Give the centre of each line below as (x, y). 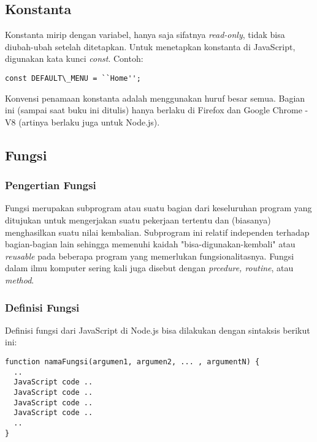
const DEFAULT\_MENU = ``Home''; (73, 78)
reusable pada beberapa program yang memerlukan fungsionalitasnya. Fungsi (150, 256)
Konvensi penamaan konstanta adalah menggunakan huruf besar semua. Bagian (155, 98)
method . (20, 279)
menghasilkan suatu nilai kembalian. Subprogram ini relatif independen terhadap (157, 232)
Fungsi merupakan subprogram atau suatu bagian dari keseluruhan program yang (158, 208)
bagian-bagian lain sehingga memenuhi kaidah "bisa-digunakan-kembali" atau (150, 244)
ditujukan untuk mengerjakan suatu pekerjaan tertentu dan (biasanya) (138, 220)
